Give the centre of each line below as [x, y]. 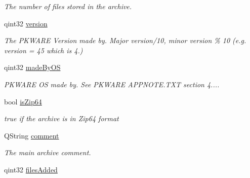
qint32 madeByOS [32, 67]
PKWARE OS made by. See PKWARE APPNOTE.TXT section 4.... [112, 84]
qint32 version [26, 23]
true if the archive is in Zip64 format [61, 118]
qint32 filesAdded [31, 169]
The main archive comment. [48, 152]
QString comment [32, 135]
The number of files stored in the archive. [68, 6]
